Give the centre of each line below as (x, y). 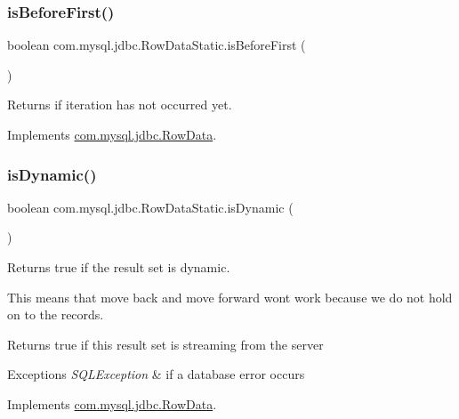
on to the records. (56, 314)
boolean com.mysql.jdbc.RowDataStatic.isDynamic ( (150, 207)
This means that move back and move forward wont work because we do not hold (230, 297)
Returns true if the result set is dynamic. (119, 267)
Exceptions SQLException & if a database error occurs (156, 374)
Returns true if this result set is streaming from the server (165, 344)
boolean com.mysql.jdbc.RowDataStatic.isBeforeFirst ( (157, 45)
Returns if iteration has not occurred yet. (120, 105)
